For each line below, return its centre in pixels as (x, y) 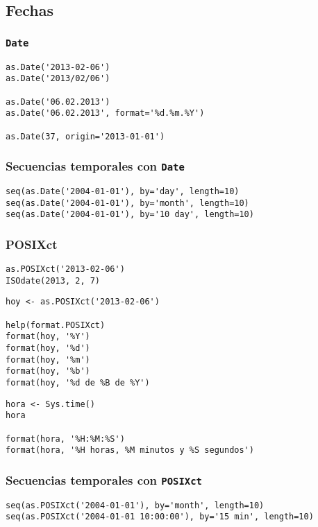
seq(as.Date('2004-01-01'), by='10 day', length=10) (130, 215)
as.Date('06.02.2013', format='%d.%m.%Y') (105, 113)
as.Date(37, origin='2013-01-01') (85, 136)
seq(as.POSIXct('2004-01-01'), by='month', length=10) (135, 505)
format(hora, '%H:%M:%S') (65, 439)
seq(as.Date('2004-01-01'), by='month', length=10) (127, 203)
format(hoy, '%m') (48, 360)
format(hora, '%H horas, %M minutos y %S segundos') (130, 450)
